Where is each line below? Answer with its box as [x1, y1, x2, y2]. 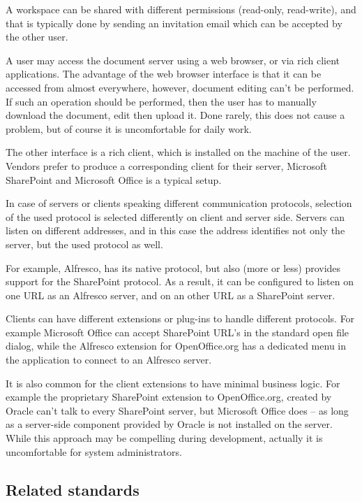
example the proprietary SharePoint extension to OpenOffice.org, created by [6, 389, 332, 404]
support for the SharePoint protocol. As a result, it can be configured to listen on [6, 274, 354, 289]
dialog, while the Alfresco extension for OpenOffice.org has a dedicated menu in [6, 338, 347, 353]
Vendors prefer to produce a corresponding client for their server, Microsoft [6, 158, 327, 173]
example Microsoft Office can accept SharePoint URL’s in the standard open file [6, 324, 349, 339]
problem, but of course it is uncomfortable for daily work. [6, 121, 252, 136]
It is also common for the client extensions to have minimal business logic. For [6, 375, 340, 390]
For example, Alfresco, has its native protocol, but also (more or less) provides [6, 260, 341, 275]
